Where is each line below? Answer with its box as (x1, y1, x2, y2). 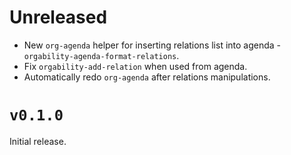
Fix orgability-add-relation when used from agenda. (23, 60, 248, 72)
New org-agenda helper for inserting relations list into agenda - (23, 39, 282, 51)
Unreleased (9, 6, 108, 29)
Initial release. (9, 135, 67, 147)
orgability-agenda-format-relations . (23, 49, 180, 61)
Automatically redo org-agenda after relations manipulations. (23, 71, 271, 83)
